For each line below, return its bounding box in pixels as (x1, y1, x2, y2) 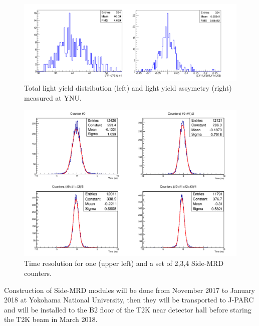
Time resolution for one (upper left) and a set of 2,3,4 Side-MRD (24, 258, 224, 268)
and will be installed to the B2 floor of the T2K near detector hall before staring (4, 304, 251, 314)
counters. (24, 268, 52, 278)
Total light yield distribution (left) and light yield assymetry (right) (24, 82, 232, 93)
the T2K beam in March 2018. (4, 314, 98, 324)
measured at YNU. (24, 92, 82, 103)
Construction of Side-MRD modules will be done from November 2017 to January (4, 284, 255, 295)
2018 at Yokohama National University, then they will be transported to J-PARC (4, 294, 254, 305)
